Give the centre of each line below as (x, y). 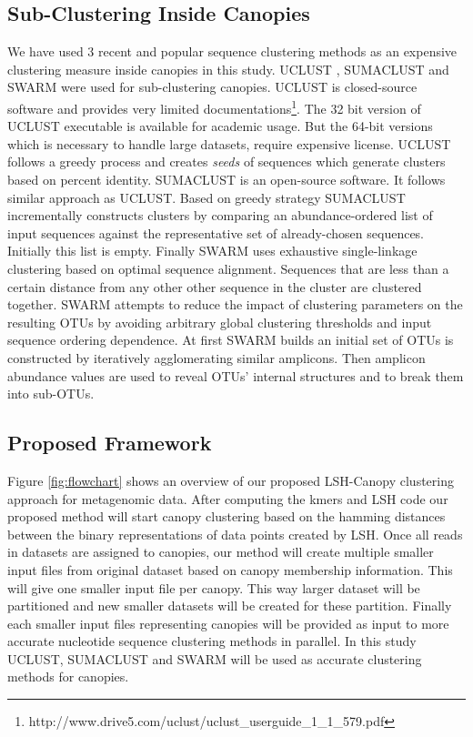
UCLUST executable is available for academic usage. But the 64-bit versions (220, 126)
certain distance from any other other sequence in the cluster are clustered (215, 286)
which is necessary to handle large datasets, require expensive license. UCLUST (229, 143)
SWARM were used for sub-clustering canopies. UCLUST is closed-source (212, 87)
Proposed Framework (110, 443)
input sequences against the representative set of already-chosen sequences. (216, 232)
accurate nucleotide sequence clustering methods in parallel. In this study (212, 641)
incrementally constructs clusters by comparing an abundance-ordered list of (220, 215)
